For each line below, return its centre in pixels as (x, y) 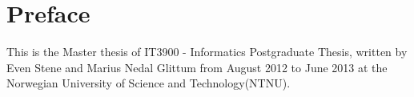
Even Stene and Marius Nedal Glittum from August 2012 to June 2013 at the (197, 67)
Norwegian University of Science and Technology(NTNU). (149, 83)
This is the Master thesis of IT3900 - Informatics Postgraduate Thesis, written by (207, 52)
